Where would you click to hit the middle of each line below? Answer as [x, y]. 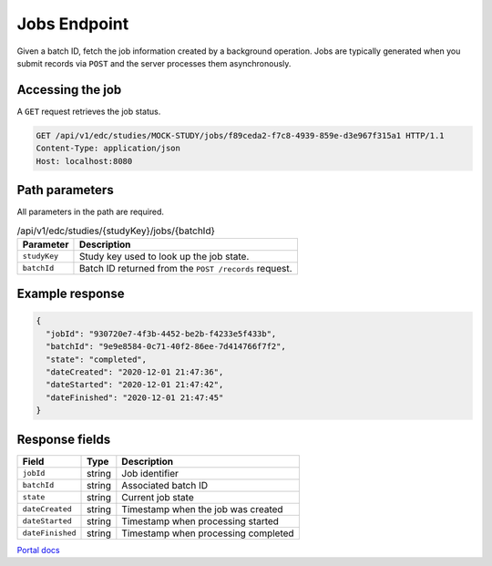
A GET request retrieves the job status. [89, 111]
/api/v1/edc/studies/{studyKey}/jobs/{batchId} [116, 231]
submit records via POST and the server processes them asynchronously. [154, 63]
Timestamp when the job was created [202, 509]
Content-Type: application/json [108, 149]
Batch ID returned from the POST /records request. [185, 268]
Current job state [158, 497]
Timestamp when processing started [200, 521]
